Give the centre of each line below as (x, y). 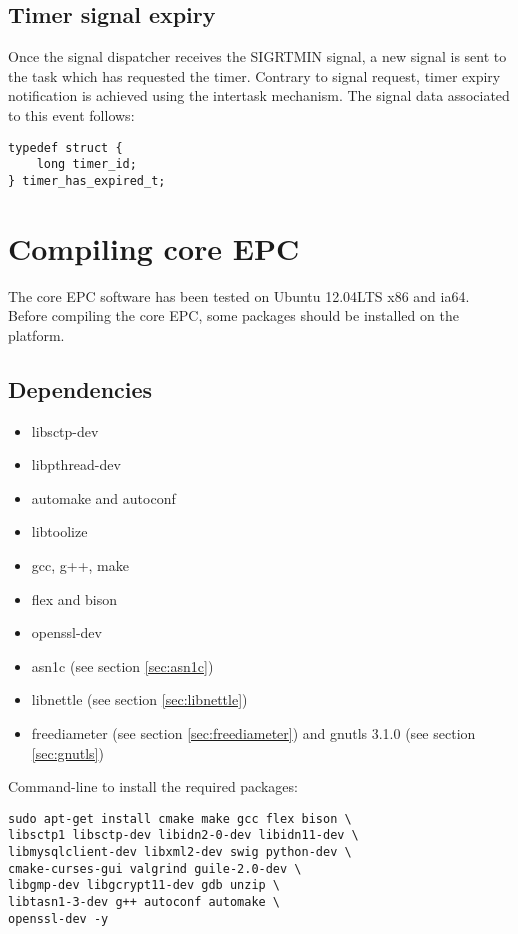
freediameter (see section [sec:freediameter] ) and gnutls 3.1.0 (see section (253, 733)
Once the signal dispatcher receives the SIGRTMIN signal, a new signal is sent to (257, 56)
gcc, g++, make (80, 565)
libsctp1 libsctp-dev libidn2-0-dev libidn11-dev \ (183, 835)
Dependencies (80, 388)
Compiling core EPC (154, 247)
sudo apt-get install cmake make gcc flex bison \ (180, 818)
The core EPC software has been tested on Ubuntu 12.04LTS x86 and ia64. (239, 295)
